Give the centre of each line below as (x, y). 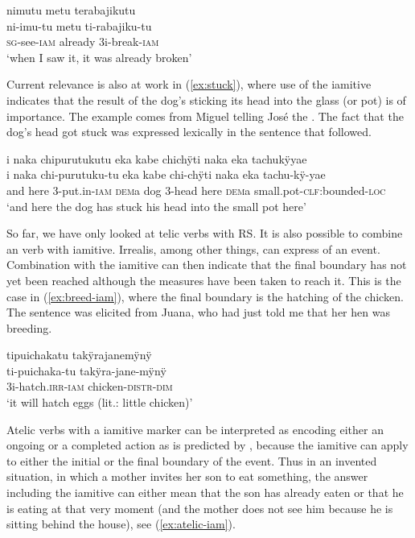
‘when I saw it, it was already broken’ (99, 57)
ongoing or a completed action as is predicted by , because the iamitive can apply (207, 445)
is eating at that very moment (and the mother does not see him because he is (200, 508)
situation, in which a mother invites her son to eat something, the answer (187, 476)
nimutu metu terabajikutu (71, 10)
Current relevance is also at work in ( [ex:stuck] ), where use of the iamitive (189, 84)
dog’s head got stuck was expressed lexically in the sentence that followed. (189, 132)
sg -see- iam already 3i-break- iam (83, 41)
